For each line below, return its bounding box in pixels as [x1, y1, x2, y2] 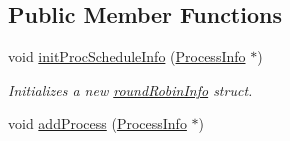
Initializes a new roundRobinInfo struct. [8, 79, 253, 100]
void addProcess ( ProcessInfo [8, 113, 187, 134]
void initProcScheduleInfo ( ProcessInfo [8, 46, 246, 67]
